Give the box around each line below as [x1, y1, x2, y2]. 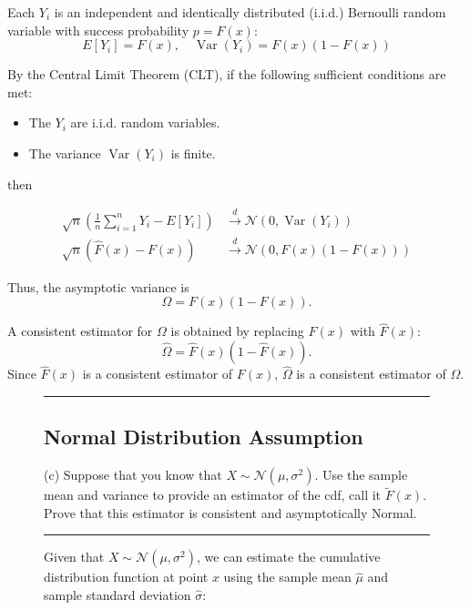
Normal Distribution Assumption [44, 422, 363, 451]
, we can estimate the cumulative [197, 547, 381, 566]
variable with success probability [7, 20, 189, 39]
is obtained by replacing [170, 321, 304, 341]
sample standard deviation [44, 585, 191, 604]
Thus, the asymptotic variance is [7, 277, 189, 296]
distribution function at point [44, 567, 209, 586]
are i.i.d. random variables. [70, 113, 220, 132]
